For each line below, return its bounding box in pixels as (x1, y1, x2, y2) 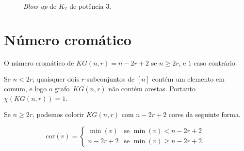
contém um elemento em (152, 74, 225, 84)
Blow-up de (23, 1, 57, 11)
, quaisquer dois (33, 74, 79, 84)
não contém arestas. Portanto (108, 83, 196, 93)
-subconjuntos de (84, 74, 135, 84)
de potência (69, 1, 104, 11)
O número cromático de (4, 57, 74, 67)
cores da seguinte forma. (168, 109, 241, 119)
